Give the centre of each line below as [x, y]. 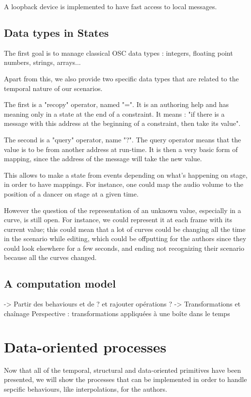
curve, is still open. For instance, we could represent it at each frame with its [118, 220]
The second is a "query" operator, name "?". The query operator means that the [123, 139]
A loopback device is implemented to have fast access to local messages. [110, 6]
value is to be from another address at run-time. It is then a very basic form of [121, 149]
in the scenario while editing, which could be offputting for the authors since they [125, 238]
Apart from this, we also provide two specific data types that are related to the [121, 78]
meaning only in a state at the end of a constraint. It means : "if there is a [114, 114]
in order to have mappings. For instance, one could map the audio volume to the [124, 184]
